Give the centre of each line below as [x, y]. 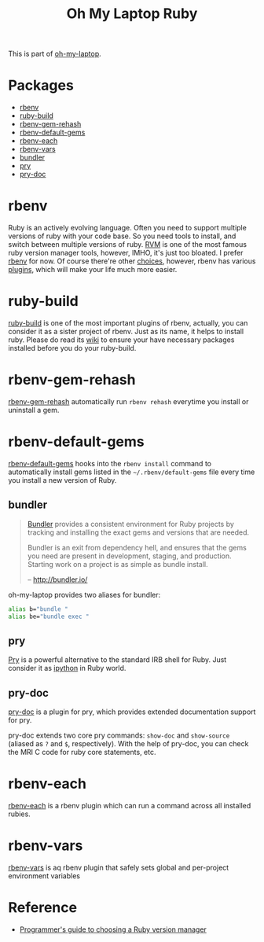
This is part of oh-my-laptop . [55, 54]
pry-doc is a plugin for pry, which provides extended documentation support [132, 712]
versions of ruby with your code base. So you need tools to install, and [122, 236]
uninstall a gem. [34, 410]
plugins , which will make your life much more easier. [93, 270]
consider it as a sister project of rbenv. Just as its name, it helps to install [126, 331]
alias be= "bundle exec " [49, 616]
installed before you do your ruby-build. [72, 348]
